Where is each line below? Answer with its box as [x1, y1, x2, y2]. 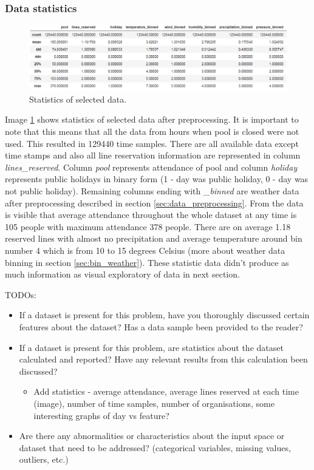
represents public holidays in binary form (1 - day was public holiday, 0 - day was [5, 172, 309, 185]
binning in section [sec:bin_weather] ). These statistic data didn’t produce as [5, 256, 289, 268]
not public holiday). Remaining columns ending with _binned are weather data [5, 185, 299, 197]
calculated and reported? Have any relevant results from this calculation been [19, 353, 308, 366]
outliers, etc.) [19, 453, 69, 466]
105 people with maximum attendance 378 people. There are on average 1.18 [5, 220, 291, 233]
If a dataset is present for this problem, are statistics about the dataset [19, 341, 284, 353]
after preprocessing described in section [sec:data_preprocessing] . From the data [5, 196, 304, 209]
